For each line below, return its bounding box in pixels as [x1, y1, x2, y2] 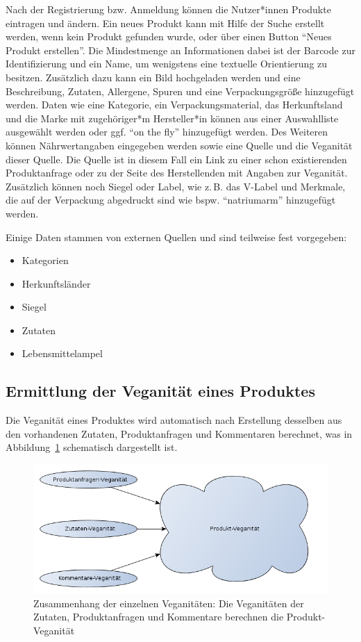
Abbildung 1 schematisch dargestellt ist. [6, 440, 178, 454]
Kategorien [22, 253, 69, 267]
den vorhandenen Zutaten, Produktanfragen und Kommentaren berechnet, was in [6, 426, 353, 441]
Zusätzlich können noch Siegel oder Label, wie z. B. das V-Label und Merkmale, [6, 179, 346, 193]
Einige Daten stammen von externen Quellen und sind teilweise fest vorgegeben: [6, 229, 347, 244]
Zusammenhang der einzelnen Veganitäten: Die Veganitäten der [33, 595, 304, 610]
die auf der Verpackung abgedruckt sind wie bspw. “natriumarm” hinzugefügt [6, 192, 336, 207]
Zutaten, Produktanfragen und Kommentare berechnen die [33, 609, 284, 624]
